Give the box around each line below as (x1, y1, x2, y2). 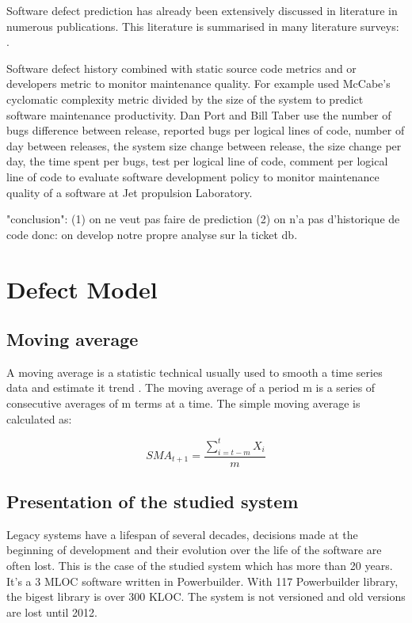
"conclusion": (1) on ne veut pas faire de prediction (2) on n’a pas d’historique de (6, 211, 400, 227)
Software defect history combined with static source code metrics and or (6, 59, 357, 76)
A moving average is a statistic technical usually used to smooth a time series (6, 363, 383, 380)
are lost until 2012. (6, 603, 97, 620)
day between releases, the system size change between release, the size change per (6, 137, 402, 154)
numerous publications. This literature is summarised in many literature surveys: (6, 17, 399, 34)
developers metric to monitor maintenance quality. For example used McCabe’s (6, 75, 391, 92)
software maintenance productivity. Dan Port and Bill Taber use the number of (6, 106, 391, 123)
